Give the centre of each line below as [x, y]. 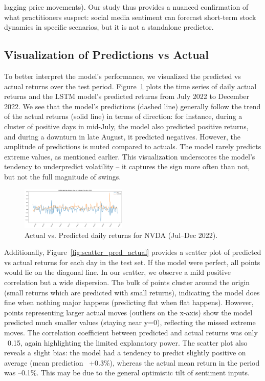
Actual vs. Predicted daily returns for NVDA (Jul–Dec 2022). [121, 235]
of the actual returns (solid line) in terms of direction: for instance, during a [123, 116]
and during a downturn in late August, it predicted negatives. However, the [122, 136]
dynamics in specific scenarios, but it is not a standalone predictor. [109, 27]
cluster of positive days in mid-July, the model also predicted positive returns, [126, 126]
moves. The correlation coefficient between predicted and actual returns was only [131, 332]
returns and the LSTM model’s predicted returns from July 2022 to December [127, 96]
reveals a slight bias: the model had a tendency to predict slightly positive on [125, 353]
